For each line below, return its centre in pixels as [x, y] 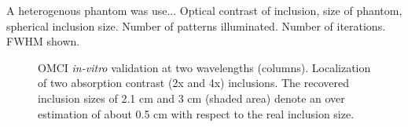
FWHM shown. [43, 41]
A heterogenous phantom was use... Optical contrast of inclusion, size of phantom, [204, 10]
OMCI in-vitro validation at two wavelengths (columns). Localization [204, 67]
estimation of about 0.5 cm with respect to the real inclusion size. [196, 113]
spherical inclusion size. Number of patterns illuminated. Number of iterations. [196, 25]
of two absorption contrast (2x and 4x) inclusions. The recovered [193, 83]
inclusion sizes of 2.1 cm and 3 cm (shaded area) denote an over [191, 98]
